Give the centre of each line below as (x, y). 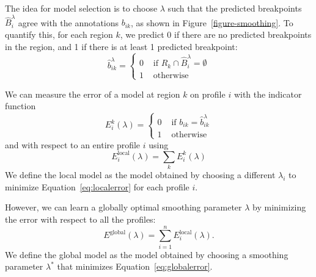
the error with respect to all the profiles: (80, 219)
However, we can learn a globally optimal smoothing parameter (123, 207)
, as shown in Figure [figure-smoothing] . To (212, 22)
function (20, 106)
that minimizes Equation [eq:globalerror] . (135, 266)
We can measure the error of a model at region (93, 94)
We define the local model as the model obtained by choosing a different (140, 175)
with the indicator (268, 94)
